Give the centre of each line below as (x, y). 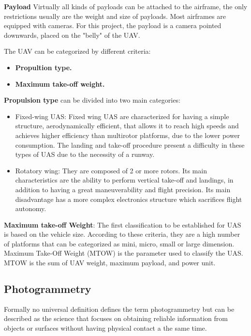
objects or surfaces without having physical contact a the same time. (105, 328)
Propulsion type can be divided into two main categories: (92, 100)
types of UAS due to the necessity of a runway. (85, 154)
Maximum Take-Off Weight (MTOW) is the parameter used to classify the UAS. (124, 253)
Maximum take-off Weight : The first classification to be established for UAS (123, 224)
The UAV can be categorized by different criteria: (77, 51)
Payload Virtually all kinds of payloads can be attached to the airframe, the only (126, 6)
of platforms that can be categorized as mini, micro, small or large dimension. (119, 243)
